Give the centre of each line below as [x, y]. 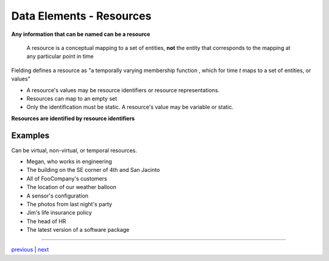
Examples [30, 136]
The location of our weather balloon [72, 187]
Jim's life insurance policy [59, 213]
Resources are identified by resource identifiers [73, 118]
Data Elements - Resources [81, 16]
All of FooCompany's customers [67, 178]
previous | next [30, 249]
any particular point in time [60, 56]
